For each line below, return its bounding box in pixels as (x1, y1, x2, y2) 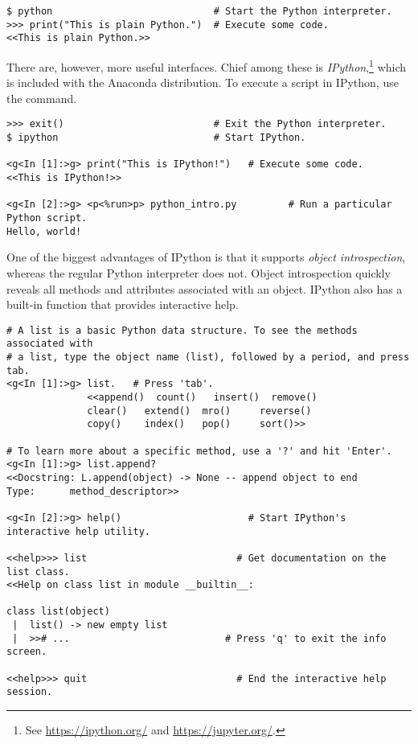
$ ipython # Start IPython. (6, 132, 306, 144)
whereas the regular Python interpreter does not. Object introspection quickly (6, 264, 391, 281)
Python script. (6, 212, 88, 224)
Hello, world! (6, 225, 82, 237)
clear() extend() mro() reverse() (87, 405, 312, 417)
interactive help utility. (6, 525, 150, 537)
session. (6, 686, 53, 698)
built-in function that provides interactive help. (6, 296, 239, 313)
